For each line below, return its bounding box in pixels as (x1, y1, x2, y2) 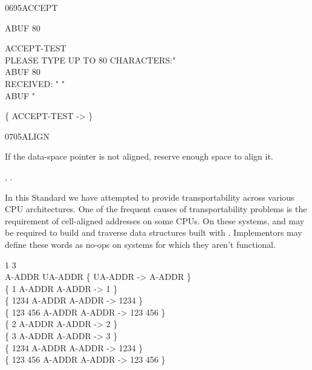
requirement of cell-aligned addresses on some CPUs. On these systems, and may (5, 214, 305, 227)
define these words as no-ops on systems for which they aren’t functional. (5, 238, 276, 250)
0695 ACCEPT (5, 1, 58, 13)
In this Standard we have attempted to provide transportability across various (5, 190, 294, 203)
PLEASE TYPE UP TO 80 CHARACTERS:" (5, 53, 176, 66)
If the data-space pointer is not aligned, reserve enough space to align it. (5, 150, 273, 163)
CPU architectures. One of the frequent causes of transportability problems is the (5, 203, 307, 215)
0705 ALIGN (5, 129, 50, 142)
